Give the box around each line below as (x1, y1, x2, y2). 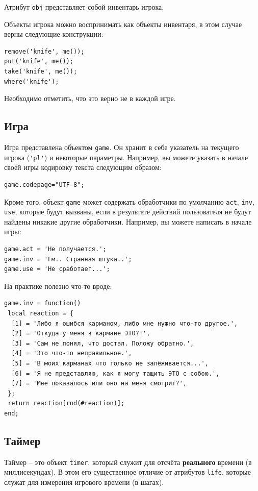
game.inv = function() (4, 300, 81, 307)
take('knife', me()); (4, 68, 78, 76)
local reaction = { (8, 309, 74, 317)
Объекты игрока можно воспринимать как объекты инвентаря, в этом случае (4, 18, 242, 29)
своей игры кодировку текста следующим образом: (4, 162, 162, 173)
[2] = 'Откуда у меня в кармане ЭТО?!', (11, 330, 150, 337)
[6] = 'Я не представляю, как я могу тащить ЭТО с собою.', (11, 370, 220, 377)
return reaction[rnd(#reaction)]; (8, 400, 125, 407)
